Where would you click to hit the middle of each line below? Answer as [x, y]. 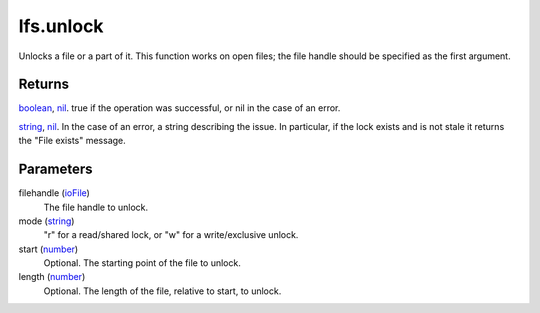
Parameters [55, 169]
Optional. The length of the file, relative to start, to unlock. [162, 291]
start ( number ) [48, 249]
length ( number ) [52, 277]
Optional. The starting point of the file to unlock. [142, 263]
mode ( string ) [46, 221]
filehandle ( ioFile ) [54, 193]
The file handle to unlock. [96, 207]
